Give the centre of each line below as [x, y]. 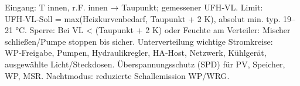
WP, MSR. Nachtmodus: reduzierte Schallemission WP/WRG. [117, 75]
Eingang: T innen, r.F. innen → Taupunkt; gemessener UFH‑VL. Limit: [134, 7]
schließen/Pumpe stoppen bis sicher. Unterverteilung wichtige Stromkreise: [139, 41]
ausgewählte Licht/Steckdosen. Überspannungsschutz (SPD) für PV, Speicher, [145, 64]
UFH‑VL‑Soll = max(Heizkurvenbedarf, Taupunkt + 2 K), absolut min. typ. [143, 18]
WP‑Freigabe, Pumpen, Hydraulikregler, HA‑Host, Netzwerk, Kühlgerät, [136, 53]
